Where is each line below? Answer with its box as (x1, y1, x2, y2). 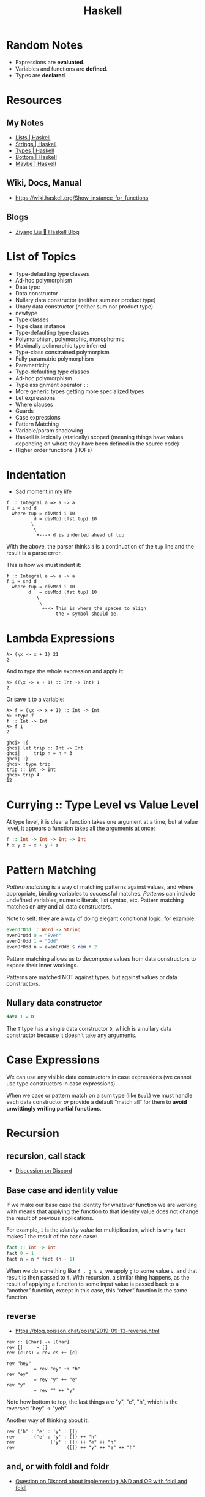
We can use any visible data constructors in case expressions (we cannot (6, 1073, 192, 1081)
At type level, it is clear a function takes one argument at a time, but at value (6, 818, 198, 826)
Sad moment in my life (15, 488, 72, 495)
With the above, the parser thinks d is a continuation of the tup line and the (6, 543, 195, 550)
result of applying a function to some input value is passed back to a (6, 1280, 179, 1288)
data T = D (6, 1014, 34, 1020)
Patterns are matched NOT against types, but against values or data (6, 973, 177, 980)
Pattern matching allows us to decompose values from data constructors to (6, 955, 196, 962)
